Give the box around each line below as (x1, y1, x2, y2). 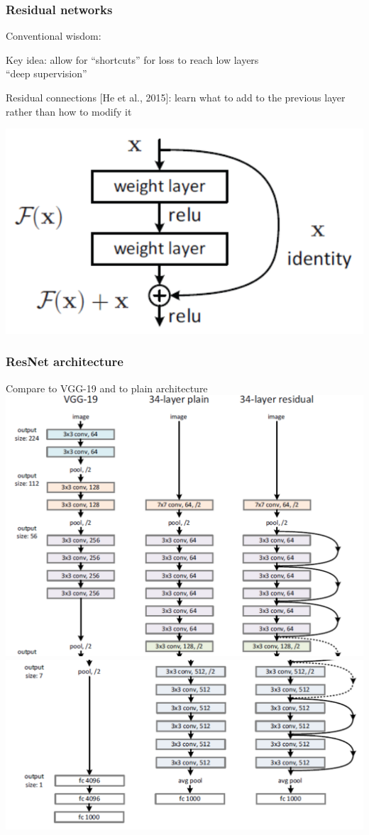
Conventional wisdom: (6, 28, 101, 43)
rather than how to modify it (6, 104, 132, 118)
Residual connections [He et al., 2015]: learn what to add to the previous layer (6, 90, 346, 104)
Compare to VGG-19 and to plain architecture (6, 380, 208, 395)
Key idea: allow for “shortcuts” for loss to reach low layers (6, 52, 259, 67)
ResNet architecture (6, 353, 123, 370)
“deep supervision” (6, 66, 87, 81)
